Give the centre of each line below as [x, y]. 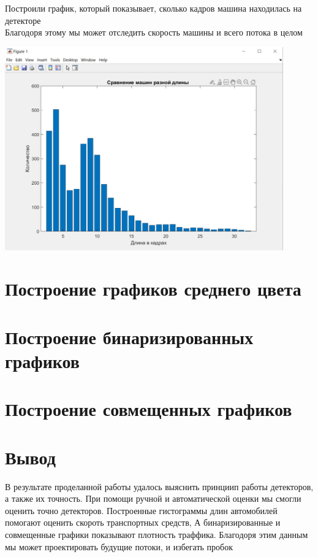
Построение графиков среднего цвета [153, 289]
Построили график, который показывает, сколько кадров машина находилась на [153, 8]
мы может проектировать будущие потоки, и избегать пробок [119, 546]
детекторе [23, 20]
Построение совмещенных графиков [149, 409]
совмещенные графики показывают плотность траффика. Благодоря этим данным [157, 535]
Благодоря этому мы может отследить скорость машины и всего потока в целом [154, 32]
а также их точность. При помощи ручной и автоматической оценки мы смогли [153, 498]
